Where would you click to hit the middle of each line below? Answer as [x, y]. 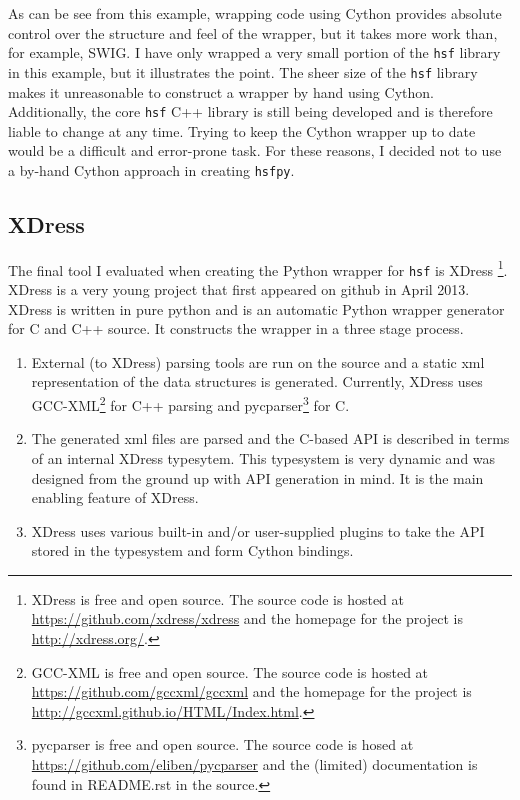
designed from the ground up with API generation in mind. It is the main [257, 477]
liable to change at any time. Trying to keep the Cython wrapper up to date [242, 130]
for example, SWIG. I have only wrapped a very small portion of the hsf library [254, 52]
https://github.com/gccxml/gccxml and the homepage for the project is [251, 691]
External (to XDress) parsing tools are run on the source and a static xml [258, 361]
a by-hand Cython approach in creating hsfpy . [151, 169]
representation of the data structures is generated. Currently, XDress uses [257, 381]
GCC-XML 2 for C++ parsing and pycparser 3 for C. [190, 403]
